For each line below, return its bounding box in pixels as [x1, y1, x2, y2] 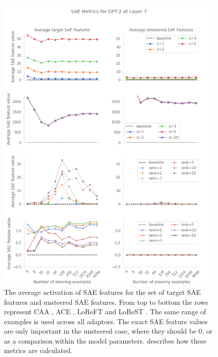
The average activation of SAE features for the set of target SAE [4, 286, 201, 297]
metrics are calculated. [4, 345, 72, 356]
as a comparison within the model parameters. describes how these [4, 335, 207, 346]
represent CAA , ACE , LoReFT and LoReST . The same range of [4, 306, 206, 317]
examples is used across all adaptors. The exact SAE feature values [4, 316, 208, 326]
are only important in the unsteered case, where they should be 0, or [4, 326, 213, 336]
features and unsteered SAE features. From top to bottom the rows [4, 296, 208, 307]
